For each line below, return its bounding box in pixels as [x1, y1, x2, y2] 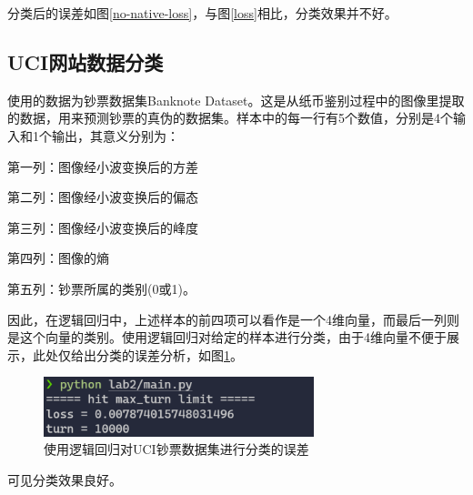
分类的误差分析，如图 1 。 [96, 345, 243, 364]
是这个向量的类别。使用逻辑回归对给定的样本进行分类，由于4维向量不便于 [7, 328, 447, 347]
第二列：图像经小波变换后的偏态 [7, 187, 198, 207]
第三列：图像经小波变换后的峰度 [7, 217, 198, 237]
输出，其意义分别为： [51, 126, 179, 145]
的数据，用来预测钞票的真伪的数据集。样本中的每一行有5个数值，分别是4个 [7, 108, 453, 127]
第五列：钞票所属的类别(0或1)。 [7, 278, 196, 298]
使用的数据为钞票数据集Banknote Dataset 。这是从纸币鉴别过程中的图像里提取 [7, 90, 465, 109]
